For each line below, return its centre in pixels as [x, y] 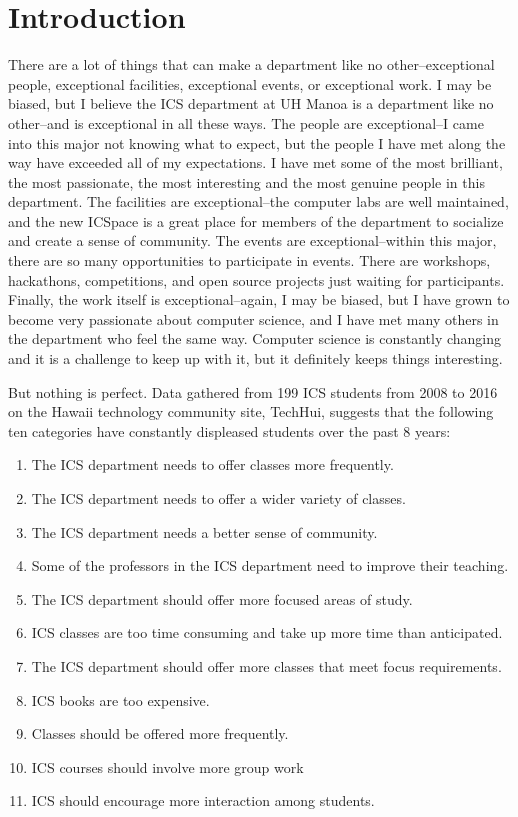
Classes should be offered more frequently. [160, 733]
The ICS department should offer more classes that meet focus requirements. [266, 665]
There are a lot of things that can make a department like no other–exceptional [251, 64]
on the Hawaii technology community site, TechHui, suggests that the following [251, 411]
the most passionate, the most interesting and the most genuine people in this [246, 181]
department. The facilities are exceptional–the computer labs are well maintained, [258, 201]
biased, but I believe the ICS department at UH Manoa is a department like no [251, 103]
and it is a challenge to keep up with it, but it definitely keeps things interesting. [255, 358]
